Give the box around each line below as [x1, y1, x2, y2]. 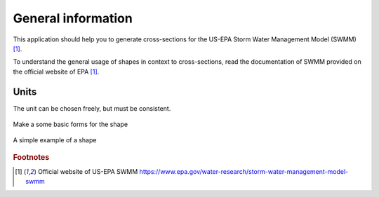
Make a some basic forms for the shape [13, 120, 128, 129]
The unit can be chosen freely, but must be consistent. [13, 104, 171, 112]
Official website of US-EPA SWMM [37, 168, 138, 176]
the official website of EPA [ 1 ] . [13, 67, 100, 76]
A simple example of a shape [13, 136, 97, 144]
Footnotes [13, 152, 50, 162]
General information [13, 11, 133, 26]
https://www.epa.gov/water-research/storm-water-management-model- [139, 168, 349, 176]
